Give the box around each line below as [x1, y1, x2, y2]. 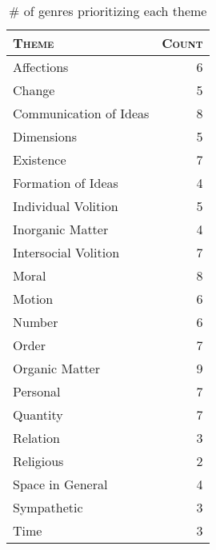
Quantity [13, 405, 63, 424]
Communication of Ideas [13, 104, 150, 122]
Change [13, 81, 55, 99]
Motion [13, 289, 54, 308]
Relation [13, 428, 60, 447]
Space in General [13, 475, 108, 493]
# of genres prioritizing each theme [9, 2, 207, 20]
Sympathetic [13, 498, 83, 516]
